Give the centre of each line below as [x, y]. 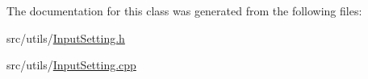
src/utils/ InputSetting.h [66, 37]
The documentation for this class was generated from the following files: [184, 10]
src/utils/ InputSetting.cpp [71, 65]
